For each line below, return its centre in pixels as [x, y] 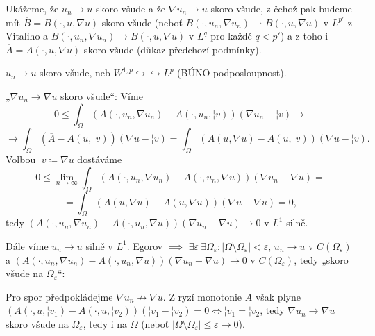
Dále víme [27, 245]
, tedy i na [105, 323]
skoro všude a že [131, 8]
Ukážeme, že [32, 8]
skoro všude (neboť [142, 22]
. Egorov [145, 245]
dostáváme [100, 159]
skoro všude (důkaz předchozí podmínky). [173, 49]
